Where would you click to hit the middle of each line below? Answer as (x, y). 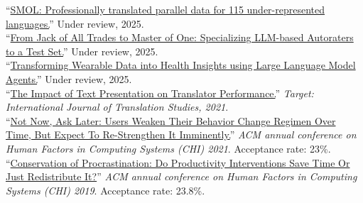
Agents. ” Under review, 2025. (69, 78)
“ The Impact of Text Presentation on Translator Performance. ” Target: (160, 93)
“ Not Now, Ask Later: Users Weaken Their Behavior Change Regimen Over (171, 120)
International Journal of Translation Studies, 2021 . (117, 107)
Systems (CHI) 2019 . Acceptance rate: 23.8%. (105, 190)
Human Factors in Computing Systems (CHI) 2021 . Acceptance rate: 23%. (168, 148)
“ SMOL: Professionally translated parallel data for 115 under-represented (166, 9)
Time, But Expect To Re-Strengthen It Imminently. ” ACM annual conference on (181, 135)
